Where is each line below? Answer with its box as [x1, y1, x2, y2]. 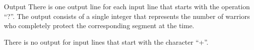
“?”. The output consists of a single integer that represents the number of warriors [4, 11, 250, 21]
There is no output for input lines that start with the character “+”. [4, 36, 208, 47]
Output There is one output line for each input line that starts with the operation [4, 1, 250, 11]
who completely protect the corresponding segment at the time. [4, 20, 194, 31]
